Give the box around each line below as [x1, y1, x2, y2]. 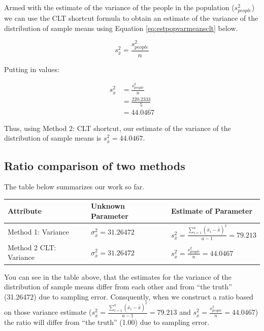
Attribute [8, 206, 42, 216]
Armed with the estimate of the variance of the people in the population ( [4, 2, 235, 12]
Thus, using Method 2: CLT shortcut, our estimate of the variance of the [4, 122, 231, 133]
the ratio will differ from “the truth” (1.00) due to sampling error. [4, 317, 210, 327]
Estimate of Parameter [171, 206, 253, 216]
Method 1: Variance [8, 226, 69, 237]
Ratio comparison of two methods [4, 157, 185, 173]
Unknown [90, 201, 125, 211]
